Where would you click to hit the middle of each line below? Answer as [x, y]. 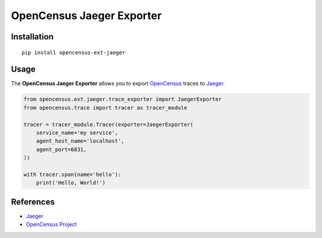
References [33, 202]
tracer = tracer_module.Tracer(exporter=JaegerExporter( [109, 124]
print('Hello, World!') [71, 183]
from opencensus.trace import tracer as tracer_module [105, 108]
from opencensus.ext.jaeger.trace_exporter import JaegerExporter [123, 99]
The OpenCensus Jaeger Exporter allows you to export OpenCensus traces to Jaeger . [118, 84]
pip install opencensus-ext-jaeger [74, 52]
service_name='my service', [77, 133]
